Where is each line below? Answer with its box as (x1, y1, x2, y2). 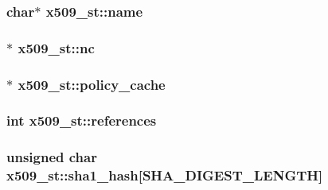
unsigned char (6, 147, 97, 167)
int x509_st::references (6, 111, 157, 130)
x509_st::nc (18, 37, 95, 57)
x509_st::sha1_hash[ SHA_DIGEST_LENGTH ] (6, 165, 323, 185)
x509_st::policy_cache (18, 74, 166, 94)
